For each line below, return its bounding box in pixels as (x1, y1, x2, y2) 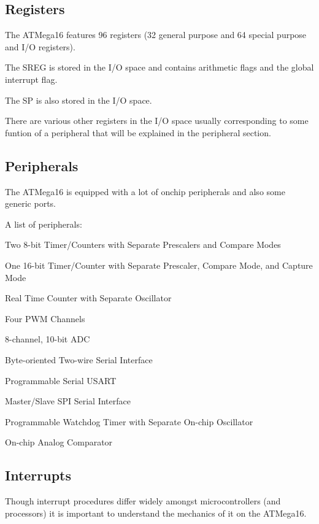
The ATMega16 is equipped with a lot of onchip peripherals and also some (5, 185, 285, 198)
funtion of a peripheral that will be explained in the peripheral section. (5, 126, 271, 139)
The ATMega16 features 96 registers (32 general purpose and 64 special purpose (5, 28, 307, 41)
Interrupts (5, 466, 72, 485)
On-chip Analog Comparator (5, 436, 113, 449)
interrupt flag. (5, 72, 58, 85)
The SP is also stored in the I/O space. (5, 93, 152, 106)
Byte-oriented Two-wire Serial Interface (5, 353, 153, 366)
